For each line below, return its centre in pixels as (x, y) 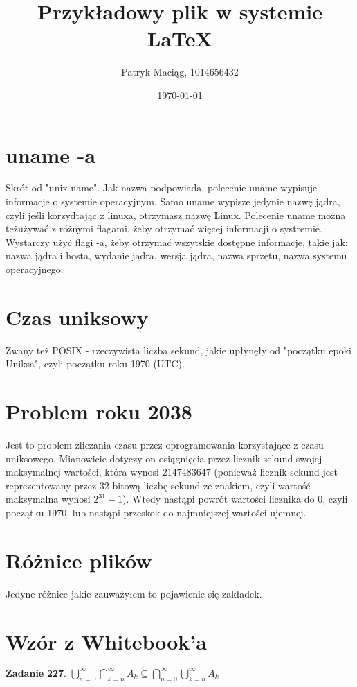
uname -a (51, 154)
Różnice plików (79, 560)
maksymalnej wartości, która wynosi (82, 472)
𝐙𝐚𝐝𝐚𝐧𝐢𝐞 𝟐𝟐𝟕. (36, 673)
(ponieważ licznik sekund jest (276, 472)
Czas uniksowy (77, 316)
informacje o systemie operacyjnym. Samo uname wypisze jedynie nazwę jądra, (173, 201)
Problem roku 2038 (99, 411)
